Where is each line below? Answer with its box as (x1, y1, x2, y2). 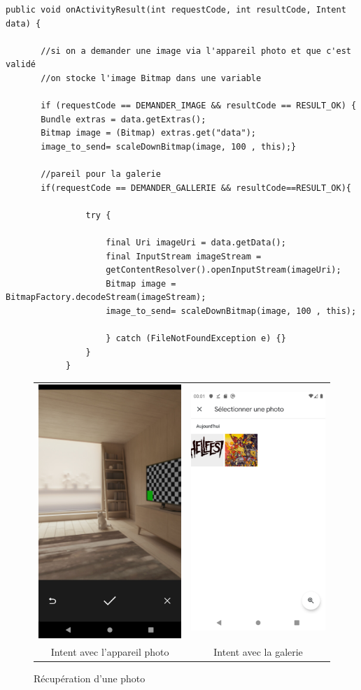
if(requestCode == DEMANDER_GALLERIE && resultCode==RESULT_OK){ (41, 182, 351, 193)
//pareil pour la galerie (41, 169, 161, 180)
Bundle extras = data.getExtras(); (41, 114, 206, 124)
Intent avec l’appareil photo (50, 644, 169, 659)
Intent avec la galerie (213, 644, 303, 659)
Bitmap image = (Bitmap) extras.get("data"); (41, 128, 256, 138)
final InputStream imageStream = (106, 251, 262, 261)
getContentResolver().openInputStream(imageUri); (106, 265, 341, 275)
